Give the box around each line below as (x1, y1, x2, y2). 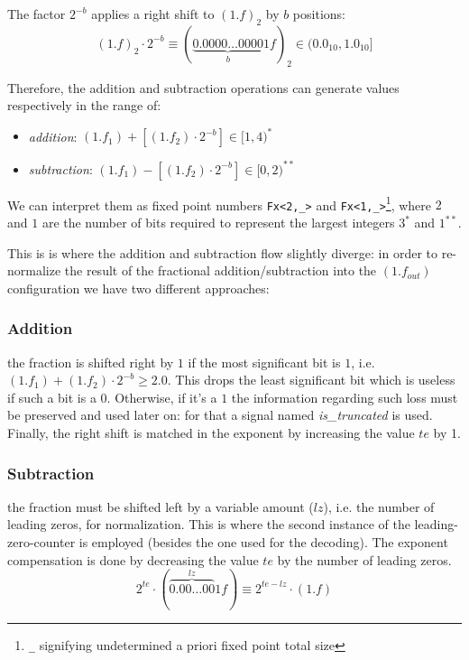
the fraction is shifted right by (7, 352, 174, 371)
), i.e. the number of (323, 497, 435, 516)
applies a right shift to (91, 5, 215, 23)
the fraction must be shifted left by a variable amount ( (7, 497, 314, 516)
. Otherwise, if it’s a (106, 387, 217, 406)
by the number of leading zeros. (277, 550, 452, 569)
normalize (7, 261, 61, 280)
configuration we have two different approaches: (7, 278, 270, 297)
